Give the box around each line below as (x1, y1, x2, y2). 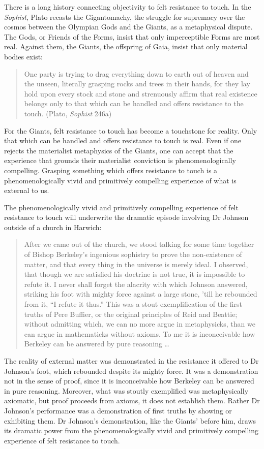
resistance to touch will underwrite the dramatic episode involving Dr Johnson (4, 212, 249, 222)
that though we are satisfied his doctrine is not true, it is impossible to (24, 269, 245, 279)
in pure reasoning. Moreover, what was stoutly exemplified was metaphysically (4, 385, 249, 396)
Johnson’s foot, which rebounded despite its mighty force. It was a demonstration (4, 365, 258, 376)
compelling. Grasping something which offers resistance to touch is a (4, 165, 218, 175)
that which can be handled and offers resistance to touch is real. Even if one (4, 135, 242, 146)
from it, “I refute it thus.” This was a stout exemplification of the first (24, 299, 243, 309)
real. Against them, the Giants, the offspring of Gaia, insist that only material (4, 41, 248, 52)
